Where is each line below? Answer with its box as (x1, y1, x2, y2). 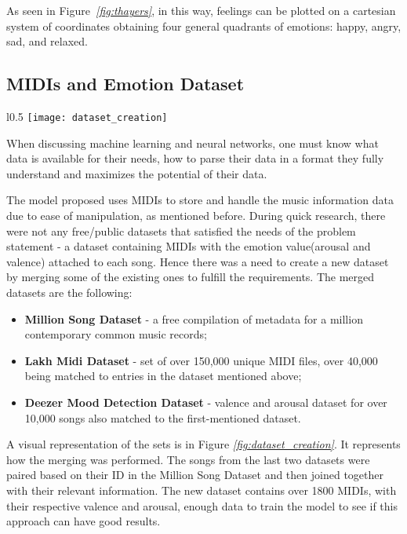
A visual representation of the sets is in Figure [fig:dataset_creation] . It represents (6, 436, 401, 452)
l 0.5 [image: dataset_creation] (6, 108, 168, 124)
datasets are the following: (6, 283, 133, 300)
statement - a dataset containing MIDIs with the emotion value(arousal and (6, 238, 371, 254)
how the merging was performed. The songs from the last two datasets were (6, 451, 370, 467)
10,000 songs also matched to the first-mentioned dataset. (24, 409, 301, 426)
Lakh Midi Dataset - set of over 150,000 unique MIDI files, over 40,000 (24, 352, 378, 368)
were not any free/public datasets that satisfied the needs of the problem (6, 222, 356, 239)
